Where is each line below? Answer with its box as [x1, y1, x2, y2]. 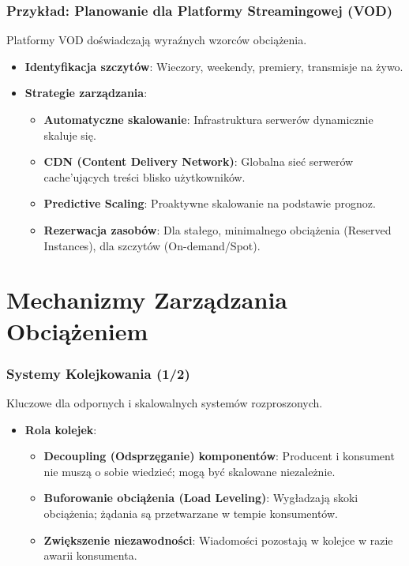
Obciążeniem [6, 314, 148, 347]
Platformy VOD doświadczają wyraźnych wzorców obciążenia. [6, 32, 307, 48]
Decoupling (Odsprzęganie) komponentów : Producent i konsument [43, 448, 395, 464]
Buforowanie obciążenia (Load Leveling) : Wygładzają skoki [43, 489, 358, 506]
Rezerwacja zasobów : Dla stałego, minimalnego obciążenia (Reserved [43, 221, 392, 238]
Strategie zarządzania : [24, 84, 148, 101]
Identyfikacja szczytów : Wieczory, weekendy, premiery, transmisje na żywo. [24, 58, 403, 74]
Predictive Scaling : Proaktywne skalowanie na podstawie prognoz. [43, 195, 376, 212]
